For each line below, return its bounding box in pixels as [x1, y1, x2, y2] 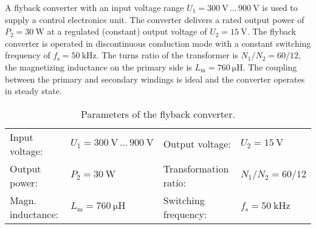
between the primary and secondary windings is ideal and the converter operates [5, 72, 305, 85]
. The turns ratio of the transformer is [96, 49, 238, 61]
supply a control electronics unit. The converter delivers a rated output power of [5, 13, 304, 26]
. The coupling [242, 60, 297, 73]
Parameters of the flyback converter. [81, 106, 235, 121]
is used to [262, 1, 298, 13]
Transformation [163, 161, 229, 176]
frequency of [5, 49, 50, 61]
